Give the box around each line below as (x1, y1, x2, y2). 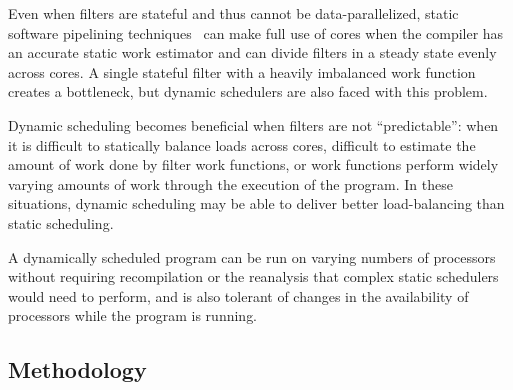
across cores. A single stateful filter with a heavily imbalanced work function (8, 61, 476, 82)
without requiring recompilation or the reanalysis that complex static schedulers (8, 266, 499, 287)
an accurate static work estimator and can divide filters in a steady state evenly (8, 42, 497, 63)
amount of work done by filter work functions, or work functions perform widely (8, 154, 499, 175)
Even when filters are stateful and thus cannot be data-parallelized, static (8, 3, 459, 23)
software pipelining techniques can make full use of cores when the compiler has (8, 22, 504, 43)
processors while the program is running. (8, 305, 258, 326)
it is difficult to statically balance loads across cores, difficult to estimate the (8, 134, 476, 155)
